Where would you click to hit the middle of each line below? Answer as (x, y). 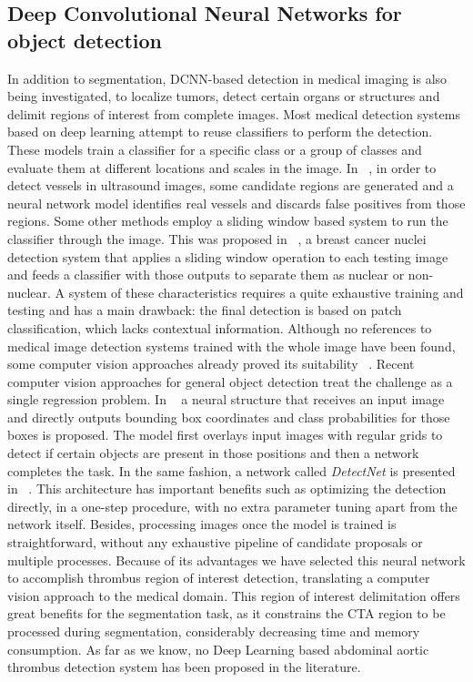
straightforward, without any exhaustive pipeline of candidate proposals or (215, 542)
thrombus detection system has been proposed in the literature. (184, 667)
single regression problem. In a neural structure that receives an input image (226, 399)
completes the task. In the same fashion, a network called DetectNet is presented (231, 470)
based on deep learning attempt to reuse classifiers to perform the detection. (220, 132)
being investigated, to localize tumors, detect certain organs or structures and (224, 96)
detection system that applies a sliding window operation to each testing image (228, 256)
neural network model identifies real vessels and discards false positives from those (236, 203)
